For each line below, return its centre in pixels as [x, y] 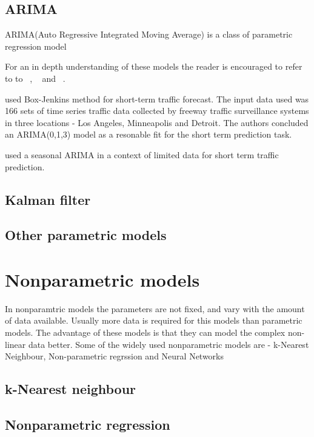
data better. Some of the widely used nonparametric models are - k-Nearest [169, 344]
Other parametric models [86, 235]
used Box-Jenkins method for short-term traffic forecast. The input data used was [157, 98]
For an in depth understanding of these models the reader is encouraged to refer [154, 66]
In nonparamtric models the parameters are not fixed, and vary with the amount [155, 308]
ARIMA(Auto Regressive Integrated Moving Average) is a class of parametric [149, 34]
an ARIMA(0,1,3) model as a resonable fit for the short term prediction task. [149, 134]
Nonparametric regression [88, 424]
